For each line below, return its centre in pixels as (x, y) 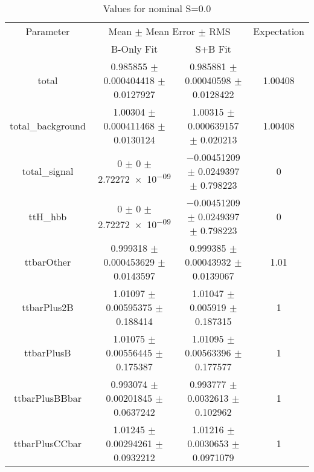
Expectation (279, 31)
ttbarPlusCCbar (48, 443)
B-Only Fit (134, 49)
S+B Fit (213, 49)
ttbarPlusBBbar (47, 398)
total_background (48, 126)
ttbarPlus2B (48, 307)
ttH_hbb (48, 216)
